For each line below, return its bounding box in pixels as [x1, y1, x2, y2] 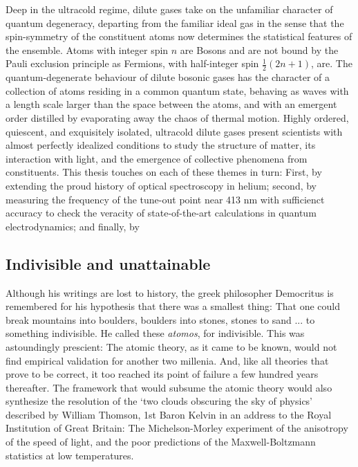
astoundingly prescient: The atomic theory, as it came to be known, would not [6, 339, 337, 354]
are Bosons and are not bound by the [180, 42, 339, 57]
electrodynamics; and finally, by [6, 219, 140, 233]
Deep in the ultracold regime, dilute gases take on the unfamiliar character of [6, 2, 333, 16]
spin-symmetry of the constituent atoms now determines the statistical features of [6, 29, 352, 44]
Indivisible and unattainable [6, 253, 211, 274]
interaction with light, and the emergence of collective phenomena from [6, 151, 308, 165]
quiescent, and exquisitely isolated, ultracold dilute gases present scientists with [6, 124, 343, 138]
